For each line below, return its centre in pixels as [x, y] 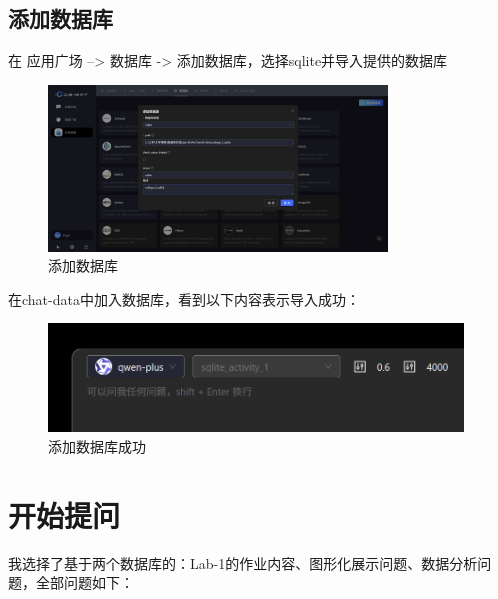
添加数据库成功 [97, 445]
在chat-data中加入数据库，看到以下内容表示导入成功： [184, 298]
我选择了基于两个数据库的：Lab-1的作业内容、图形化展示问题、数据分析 [243, 562]
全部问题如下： [84, 582]
